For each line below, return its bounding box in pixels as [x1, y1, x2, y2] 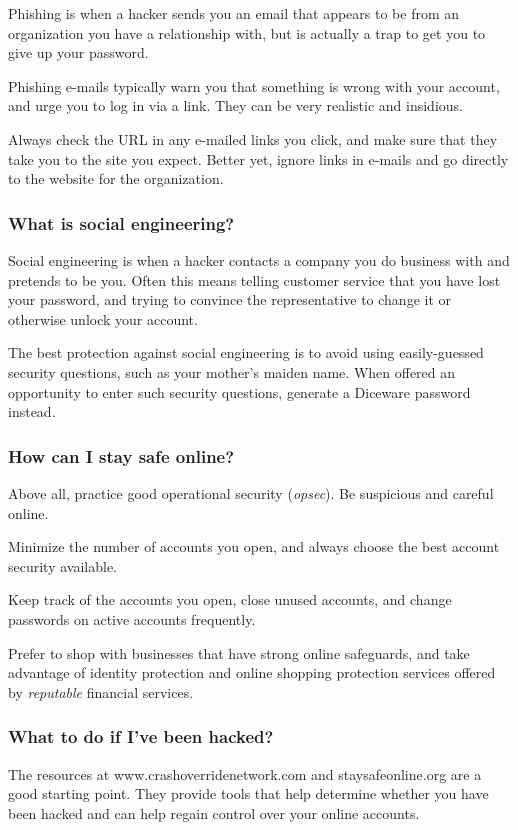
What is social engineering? [8, 210, 235, 235]
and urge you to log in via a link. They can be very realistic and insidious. [8, 95, 463, 116]
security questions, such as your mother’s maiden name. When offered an [8, 361, 456, 382]
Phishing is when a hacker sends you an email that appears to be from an [8, 3, 460, 23]
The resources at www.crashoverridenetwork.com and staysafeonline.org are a [8, 763, 482, 784]
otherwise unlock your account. [8, 308, 198, 329]
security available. [8, 555, 118, 576]
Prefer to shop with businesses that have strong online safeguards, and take [8, 642, 470, 663]
